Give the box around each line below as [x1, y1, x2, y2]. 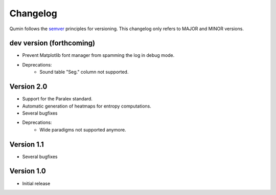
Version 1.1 [9, 140, 44, 148]
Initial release [22, 180, 51, 186]
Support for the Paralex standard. [22, 96, 93, 102]
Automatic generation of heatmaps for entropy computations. [22, 103, 152, 109]
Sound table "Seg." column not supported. [39, 69, 129, 75]
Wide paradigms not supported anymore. [39, 126, 126, 133]
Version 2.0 [9, 82, 48, 91]
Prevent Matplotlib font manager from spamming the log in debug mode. [22, 52, 175, 58]
